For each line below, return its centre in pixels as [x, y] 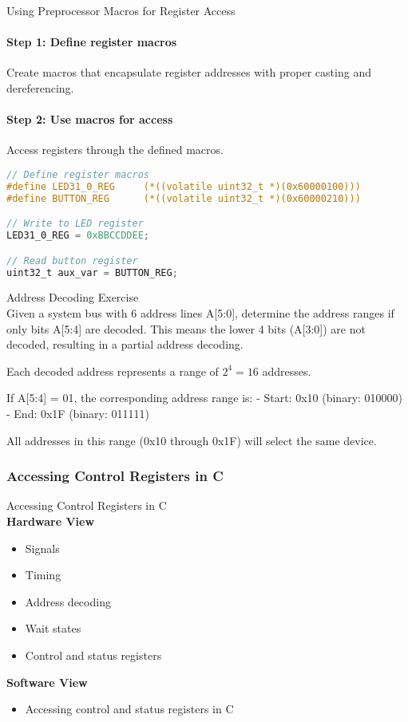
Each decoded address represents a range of [113, 371]
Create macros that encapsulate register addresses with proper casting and [189, 72]
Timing [43, 575]
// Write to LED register [75, 224]
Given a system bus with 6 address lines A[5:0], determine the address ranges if [200, 313]
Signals [42, 548]
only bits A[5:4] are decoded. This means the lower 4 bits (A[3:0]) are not [186, 328]
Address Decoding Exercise [73, 297]
